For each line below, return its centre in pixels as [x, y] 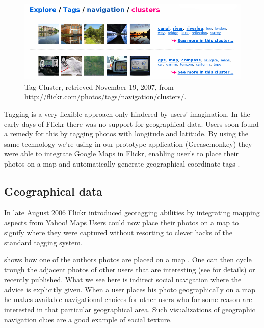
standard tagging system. [43, 242]
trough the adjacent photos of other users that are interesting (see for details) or [130, 269]
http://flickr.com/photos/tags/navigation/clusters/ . [105, 97]
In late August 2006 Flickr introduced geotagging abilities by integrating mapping [132, 212]
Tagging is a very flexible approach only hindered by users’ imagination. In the [127, 113]
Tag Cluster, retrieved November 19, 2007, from [99, 86]
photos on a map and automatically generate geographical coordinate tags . [122, 163]
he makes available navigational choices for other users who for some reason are [128, 299]
